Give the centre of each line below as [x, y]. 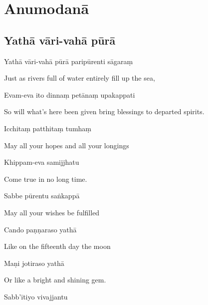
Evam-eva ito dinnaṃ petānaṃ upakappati [70, 94]
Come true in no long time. [46, 179]
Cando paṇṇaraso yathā [40, 229]
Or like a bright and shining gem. [55, 280]
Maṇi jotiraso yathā [34, 263]
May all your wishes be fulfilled [52, 212]
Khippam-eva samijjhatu [42, 162]
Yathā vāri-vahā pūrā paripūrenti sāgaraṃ [69, 61]
